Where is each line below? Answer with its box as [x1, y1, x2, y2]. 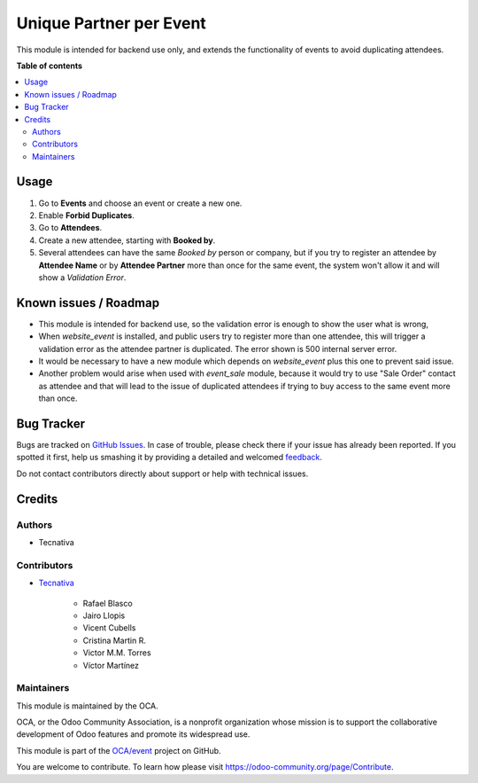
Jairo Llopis [82, 610, 126, 621]
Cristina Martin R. [82, 635, 146, 646]
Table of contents [16, 60, 83, 71]
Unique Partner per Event [16, 13, 207, 33]
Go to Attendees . [38, 223, 103, 233]
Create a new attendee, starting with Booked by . [38, 235, 216, 246]
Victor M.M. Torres [82, 647, 151, 658]
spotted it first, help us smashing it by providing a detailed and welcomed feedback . [16, 452, 323, 463]
